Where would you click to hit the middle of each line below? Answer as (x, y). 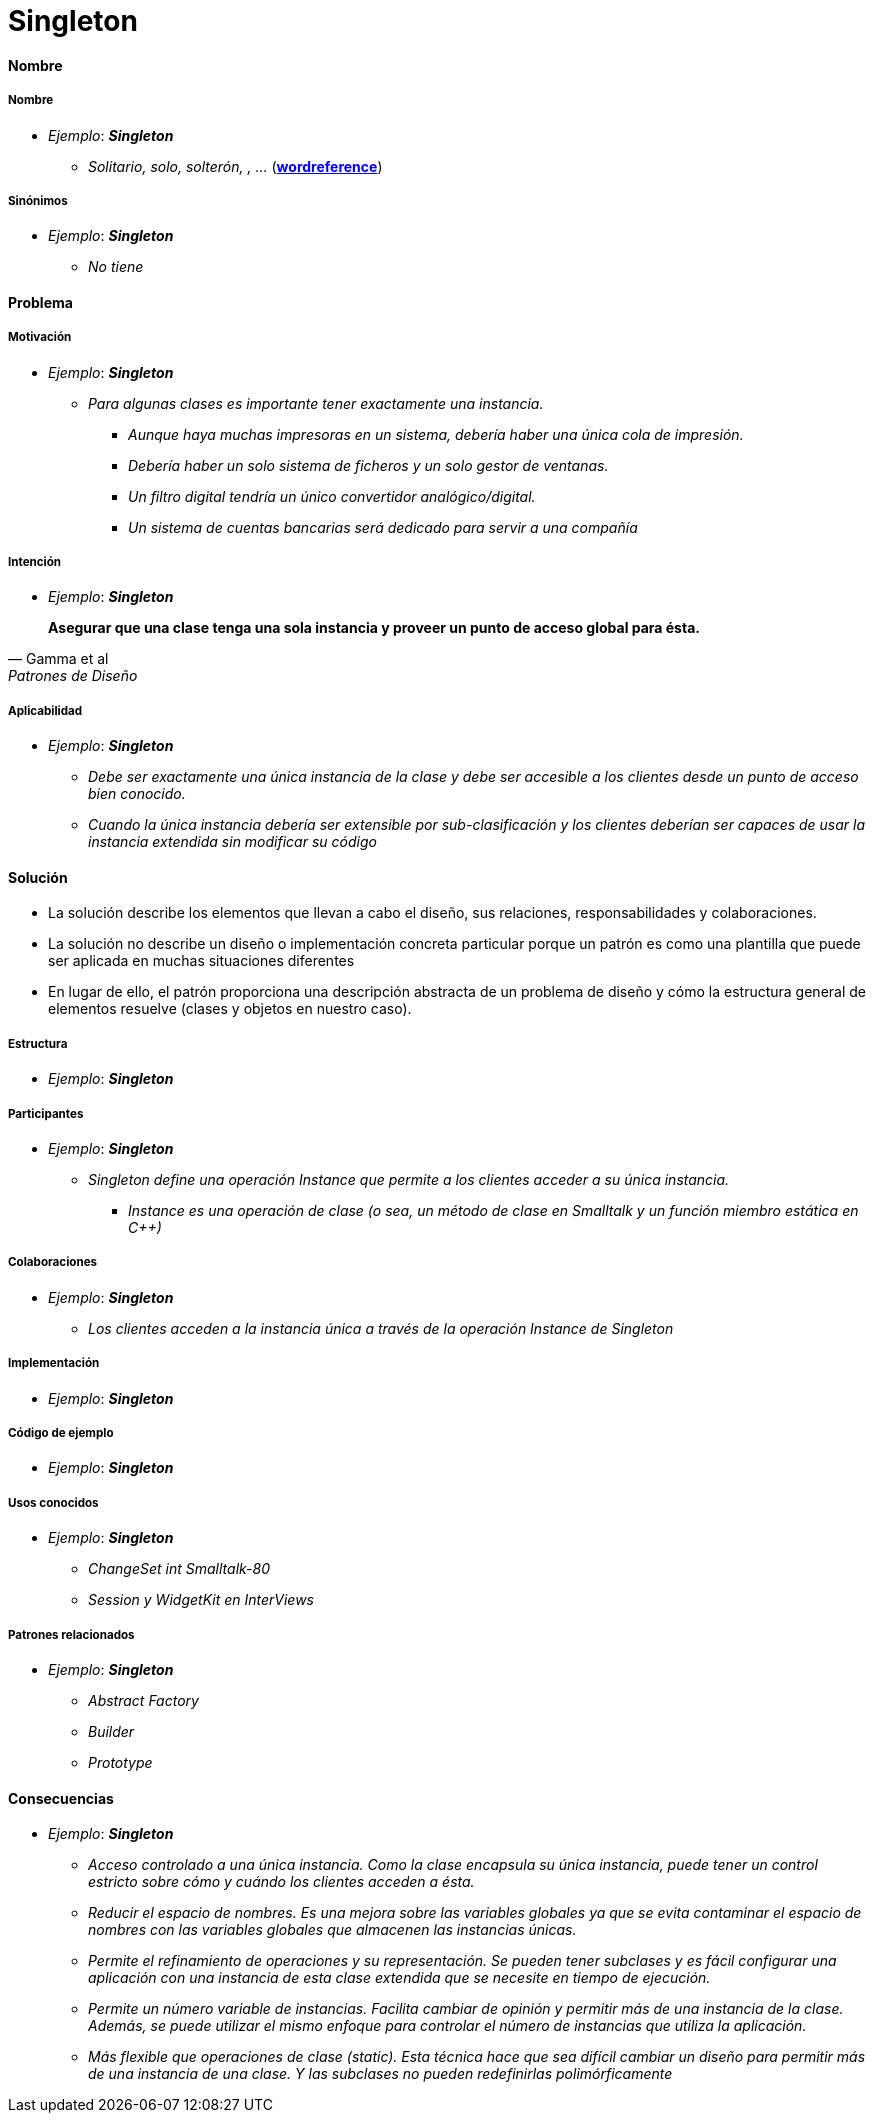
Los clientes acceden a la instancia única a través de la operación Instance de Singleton (381, 1328)
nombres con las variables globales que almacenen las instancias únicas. (332, 1930)
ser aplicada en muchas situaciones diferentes (201, 961)
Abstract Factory (143, 1700)
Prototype (120, 1762)
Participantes (46, 1113)
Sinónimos (38, 200)
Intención (35, 562)
